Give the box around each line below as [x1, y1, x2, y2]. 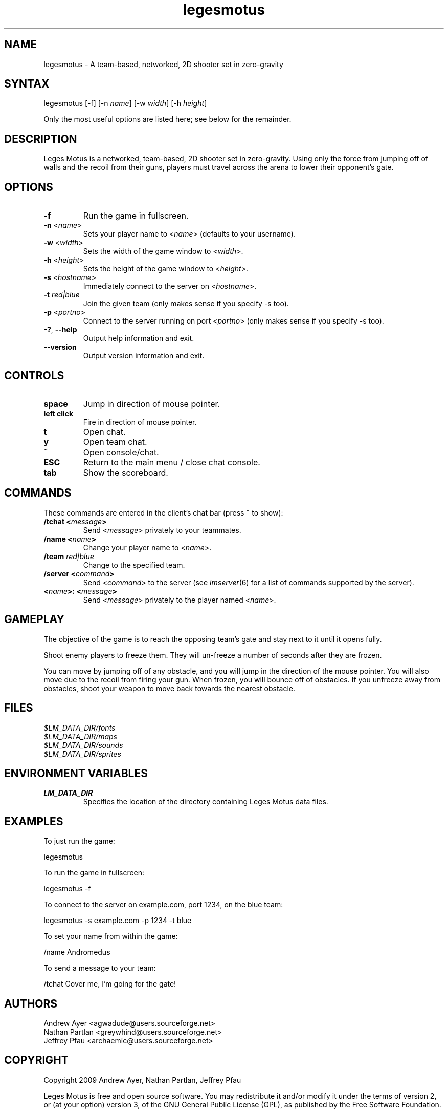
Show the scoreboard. [83, 467, 168, 478]
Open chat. [83, 426, 126, 437]
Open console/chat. [83, 446, 159, 457]
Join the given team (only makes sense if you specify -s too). [83, 299, 289, 308]
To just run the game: [43, 837, 115, 846]
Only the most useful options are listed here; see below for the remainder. [43, 115, 292, 124]
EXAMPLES [4, 815, 63, 828]
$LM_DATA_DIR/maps [43, 732, 117, 741]
